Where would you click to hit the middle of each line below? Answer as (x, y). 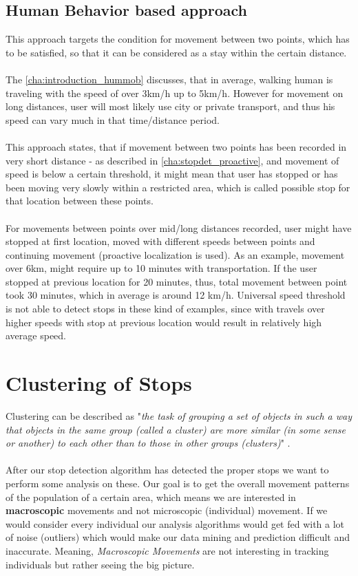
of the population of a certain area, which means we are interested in (151, 497)
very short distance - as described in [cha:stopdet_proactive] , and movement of (172, 160)
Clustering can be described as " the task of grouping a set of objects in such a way (179, 415)
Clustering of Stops (99, 383)
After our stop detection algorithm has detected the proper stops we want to (167, 470)
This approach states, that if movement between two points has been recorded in (176, 146)
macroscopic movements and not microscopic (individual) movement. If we (167, 510)
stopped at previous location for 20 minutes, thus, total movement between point (177, 281)
